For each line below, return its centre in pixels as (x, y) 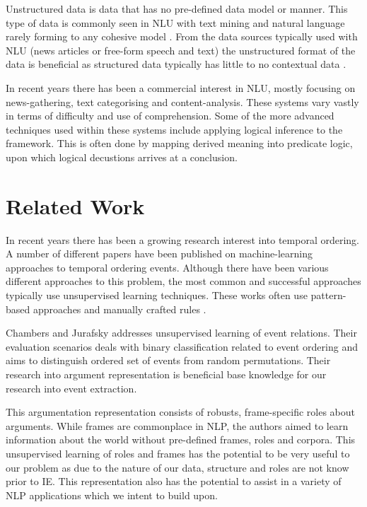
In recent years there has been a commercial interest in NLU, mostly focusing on (181, 87)
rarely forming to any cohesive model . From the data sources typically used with (182, 36)
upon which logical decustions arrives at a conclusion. (122, 157)
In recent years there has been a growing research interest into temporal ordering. (182, 239)
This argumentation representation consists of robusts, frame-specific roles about (181, 412)
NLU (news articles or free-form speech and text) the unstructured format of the (181, 50)
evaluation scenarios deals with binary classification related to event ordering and (182, 346)
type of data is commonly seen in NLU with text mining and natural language (175, 22)
